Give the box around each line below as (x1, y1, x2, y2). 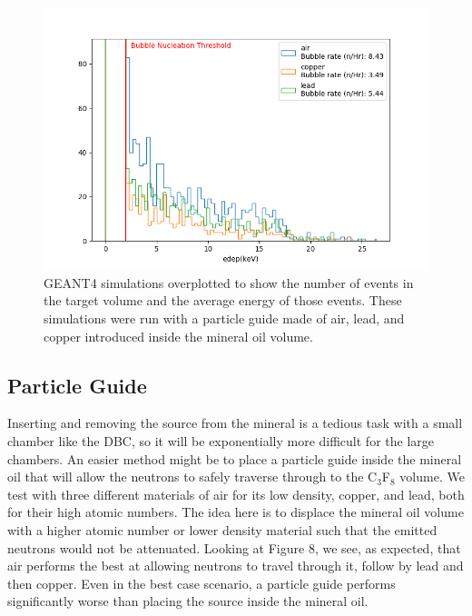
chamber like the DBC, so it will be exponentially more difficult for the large (7, 432, 434, 451)
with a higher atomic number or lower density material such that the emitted (7, 521, 438, 540)
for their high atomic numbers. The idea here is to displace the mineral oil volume (7, 502, 464, 522)
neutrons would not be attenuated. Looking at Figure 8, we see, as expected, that (7, 538, 461, 557)
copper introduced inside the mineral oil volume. (44, 326, 313, 345)
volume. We (399, 467, 465, 486)
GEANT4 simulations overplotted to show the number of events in (44, 273, 414, 292)
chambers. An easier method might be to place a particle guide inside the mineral (7, 449, 462, 468)
